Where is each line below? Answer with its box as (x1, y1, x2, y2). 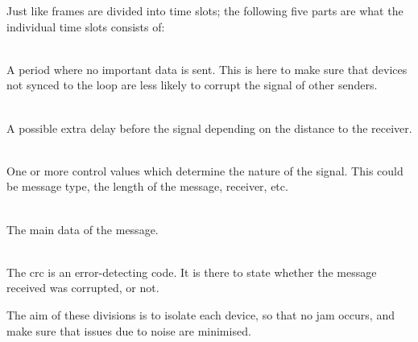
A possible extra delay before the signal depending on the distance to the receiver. (6, 119, 412, 136)
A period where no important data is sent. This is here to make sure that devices (6, 60, 408, 77)
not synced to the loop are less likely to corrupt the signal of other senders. (6, 76, 378, 93)
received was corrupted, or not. (6, 279, 159, 296)
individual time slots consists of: (6, 18, 165, 35)
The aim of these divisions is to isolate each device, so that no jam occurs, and (6, 306, 395, 323)
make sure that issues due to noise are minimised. (6, 322, 251, 339)
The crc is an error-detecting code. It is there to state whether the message (6, 263, 377, 280)
